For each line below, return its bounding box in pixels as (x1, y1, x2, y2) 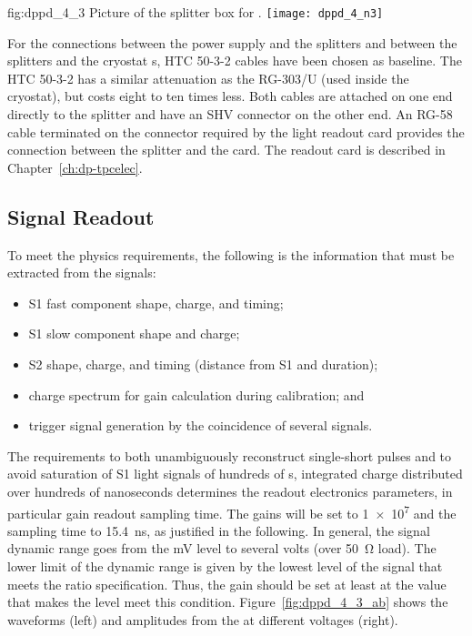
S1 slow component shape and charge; (28, 324, 240, 343)
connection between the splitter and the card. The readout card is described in (7, 140, 446, 159)
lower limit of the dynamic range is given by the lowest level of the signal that (7, 556, 443, 575)
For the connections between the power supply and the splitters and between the (7, 33, 457, 52)
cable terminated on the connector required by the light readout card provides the (7, 122, 465, 141)
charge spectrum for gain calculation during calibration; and (28, 385, 365, 404)
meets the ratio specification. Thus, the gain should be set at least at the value (7, 574, 447, 593)
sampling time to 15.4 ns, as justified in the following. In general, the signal (7, 520, 430, 540)
